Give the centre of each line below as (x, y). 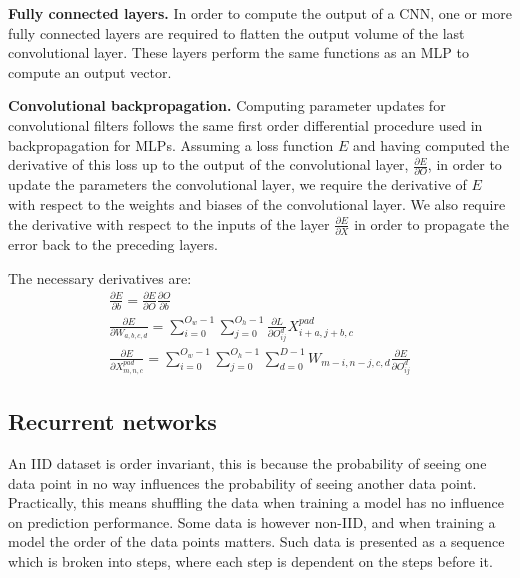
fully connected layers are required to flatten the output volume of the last (236, 32)
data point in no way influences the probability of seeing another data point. (242, 482)
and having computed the (431, 144)
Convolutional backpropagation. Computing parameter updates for (227, 105)
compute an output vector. (90, 71)
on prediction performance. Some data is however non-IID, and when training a (252, 521)
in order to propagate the (432, 223)
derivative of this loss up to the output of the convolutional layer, (208, 164)
